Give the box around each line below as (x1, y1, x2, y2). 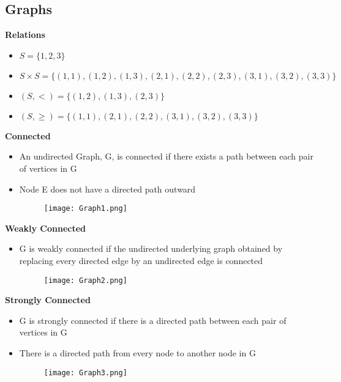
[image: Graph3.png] (43, 368, 127, 377)
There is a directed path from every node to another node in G (19, 347, 256, 359)
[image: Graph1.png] (43, 204, 127, 213)
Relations (5, 28, 45, 41)
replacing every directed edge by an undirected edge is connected (19, 254, 263, 267)
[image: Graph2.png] (43, 276, 127, 285)
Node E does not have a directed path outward (19, 182, 196, 195)
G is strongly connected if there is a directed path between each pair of (19, 314, 287, 326)
